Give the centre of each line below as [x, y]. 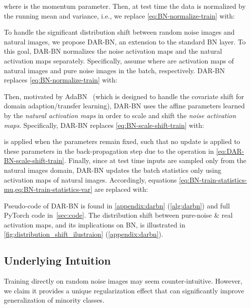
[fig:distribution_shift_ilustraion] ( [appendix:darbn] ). [84, 234]
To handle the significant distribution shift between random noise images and [119, 32]
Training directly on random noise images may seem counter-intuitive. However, [123, 281]
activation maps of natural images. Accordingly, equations [90, 179]
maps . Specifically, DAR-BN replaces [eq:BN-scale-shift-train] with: [104, 125]
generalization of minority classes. [54, 300]
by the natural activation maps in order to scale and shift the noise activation [120, 115]
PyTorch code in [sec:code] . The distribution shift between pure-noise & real [118, 215]
